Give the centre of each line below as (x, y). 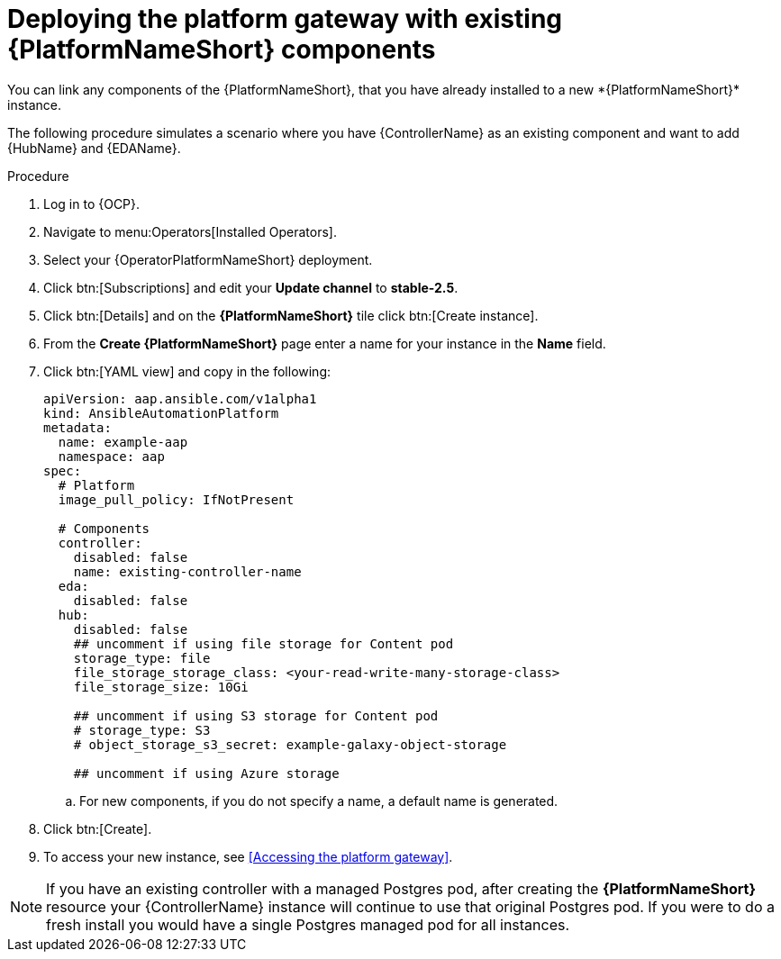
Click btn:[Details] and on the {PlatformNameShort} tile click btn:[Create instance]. (291, 315)
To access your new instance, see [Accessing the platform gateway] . (248, 856)
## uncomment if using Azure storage (206, 773)
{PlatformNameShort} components (222, 50)
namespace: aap (111, 456)
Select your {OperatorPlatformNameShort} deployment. (208, 259)
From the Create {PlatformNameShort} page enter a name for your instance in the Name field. (325, 343)
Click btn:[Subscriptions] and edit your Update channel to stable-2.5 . (251, 287)
